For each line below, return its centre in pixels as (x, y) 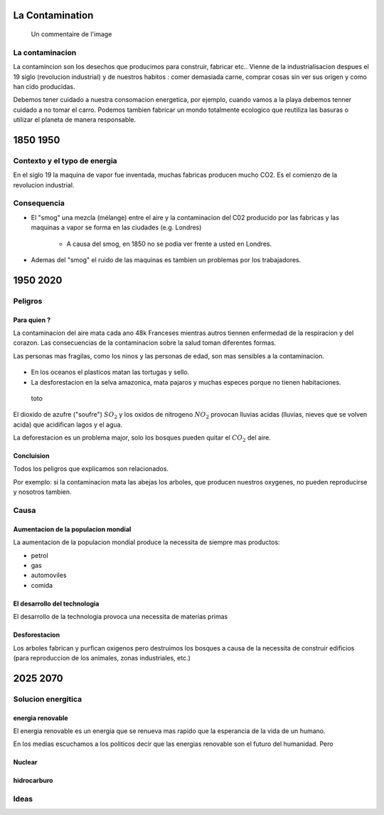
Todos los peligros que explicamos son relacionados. (91, 469)
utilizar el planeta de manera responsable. (75, 120)
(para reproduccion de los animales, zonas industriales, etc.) (102, 658)
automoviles (49, 575)
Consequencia (39, 203)
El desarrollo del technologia (56, 603)
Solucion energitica (47, 699)
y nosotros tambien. (42, 492)
